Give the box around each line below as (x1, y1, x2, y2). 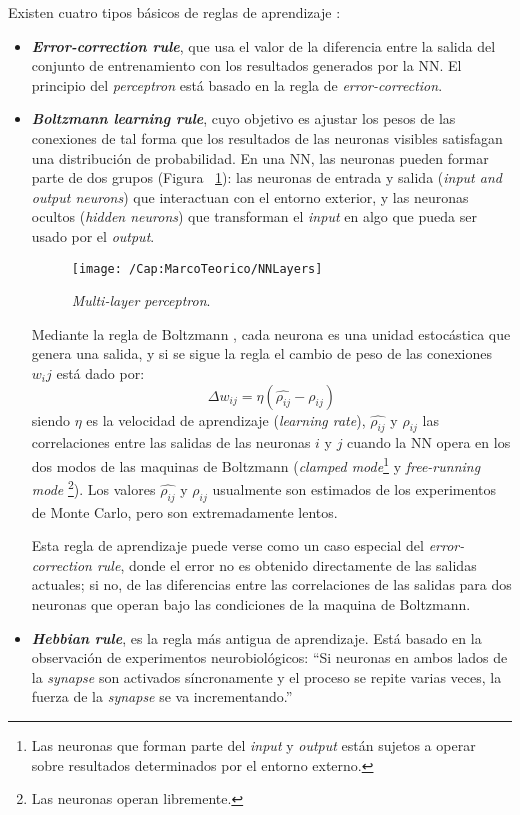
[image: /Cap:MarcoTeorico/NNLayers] (71, 261, 323, 276)
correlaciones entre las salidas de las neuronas (31, 432, 311, 453)
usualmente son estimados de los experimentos (212, 478, 497, 499)
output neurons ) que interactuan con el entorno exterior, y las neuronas (31, 186, 469, 207)
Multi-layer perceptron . (71, 290, 211, 311)
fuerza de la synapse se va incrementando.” (31, 686, 293, 707)
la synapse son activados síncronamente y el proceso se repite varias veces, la (31, 666, 502, 687)
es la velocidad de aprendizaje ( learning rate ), (86, 409, 366, 430)
